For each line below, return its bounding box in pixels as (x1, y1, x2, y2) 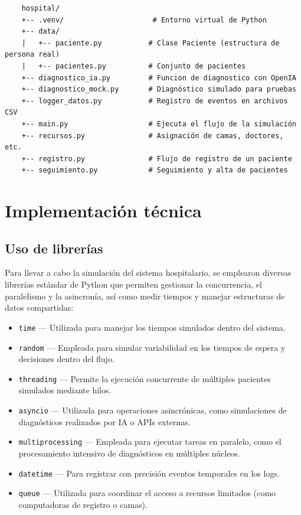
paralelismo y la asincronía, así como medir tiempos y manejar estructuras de (5, 289, 285, 302)
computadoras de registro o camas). (18, 498, 148, 510)
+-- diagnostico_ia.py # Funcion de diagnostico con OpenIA (21, 73, 296, 82)
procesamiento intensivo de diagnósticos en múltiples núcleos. (18, 446, 240, 459)
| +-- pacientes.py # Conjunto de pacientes (21, 61, 246, 70)
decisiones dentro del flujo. (18, 353, 114, 365)
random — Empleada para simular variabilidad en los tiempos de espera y (18, 341, 286, 353)
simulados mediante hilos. (18, 384, 112, 396)
